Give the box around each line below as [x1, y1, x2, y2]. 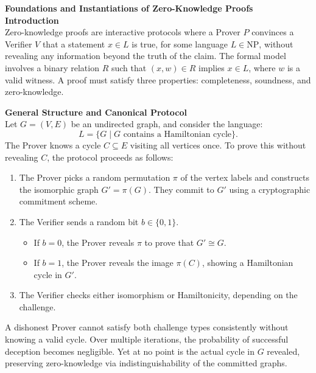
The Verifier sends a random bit [19, 215, 139, 228]
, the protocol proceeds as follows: [47, 150, 174, 163]
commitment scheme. [19, 195, 98, 207]
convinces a [251, 26, 294, 38]
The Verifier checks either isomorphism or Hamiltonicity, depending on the [19, 288, 298, 301]
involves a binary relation [5, 61, 99, 74]
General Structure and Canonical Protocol [5, 105, 188, 118]
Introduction [5, 13, 59, 26]
